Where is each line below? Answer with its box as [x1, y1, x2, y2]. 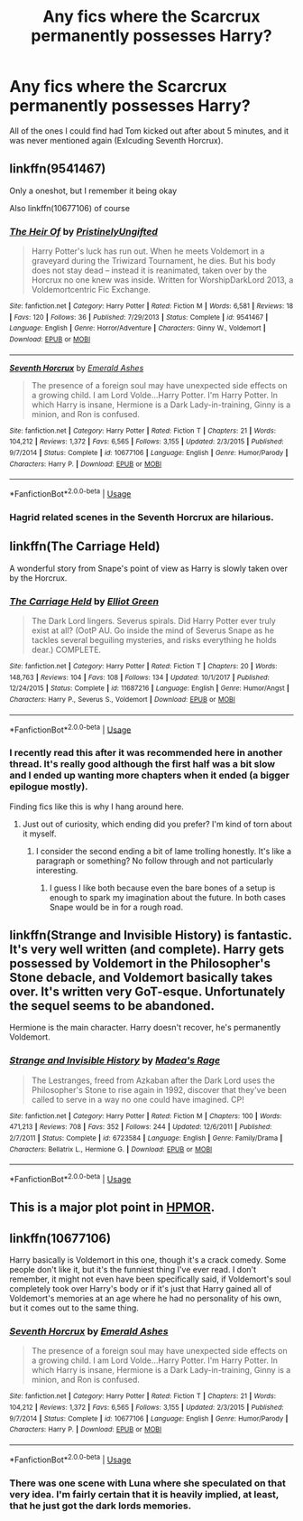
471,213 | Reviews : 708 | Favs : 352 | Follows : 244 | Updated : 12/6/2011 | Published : [9, 1123, 272, 1132]
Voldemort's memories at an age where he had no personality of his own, [9, 1293, 282, 1304]
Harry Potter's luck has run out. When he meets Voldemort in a [31, 246, 265, 257]
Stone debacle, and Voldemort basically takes [9, 969, 273, 985]
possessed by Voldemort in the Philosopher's [9, 956, 271, 971]
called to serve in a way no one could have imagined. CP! [31, 1094, 245, 1105]
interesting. [35, 864, 78, 875]
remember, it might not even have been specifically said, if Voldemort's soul [9, 1274, 291, 1284]
